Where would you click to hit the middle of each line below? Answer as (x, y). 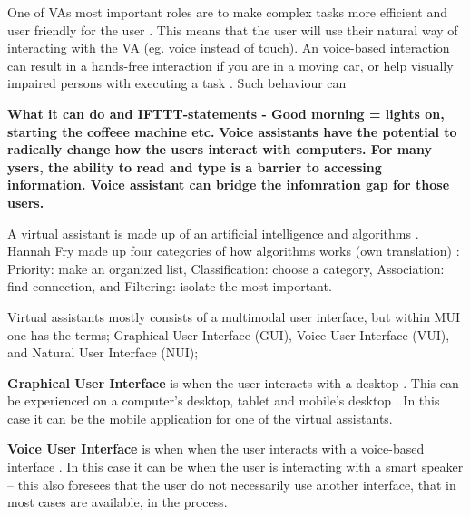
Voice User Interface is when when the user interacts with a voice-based (216, 449)
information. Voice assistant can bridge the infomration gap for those (229, 185)
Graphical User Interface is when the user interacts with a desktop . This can (233, 382)
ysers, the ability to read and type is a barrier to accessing (195, 166)
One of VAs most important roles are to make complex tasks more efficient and (228, 12)
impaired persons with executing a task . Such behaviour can (177, 83)
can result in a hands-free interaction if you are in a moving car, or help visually (230, 65)
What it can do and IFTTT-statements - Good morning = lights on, (226, 113)
